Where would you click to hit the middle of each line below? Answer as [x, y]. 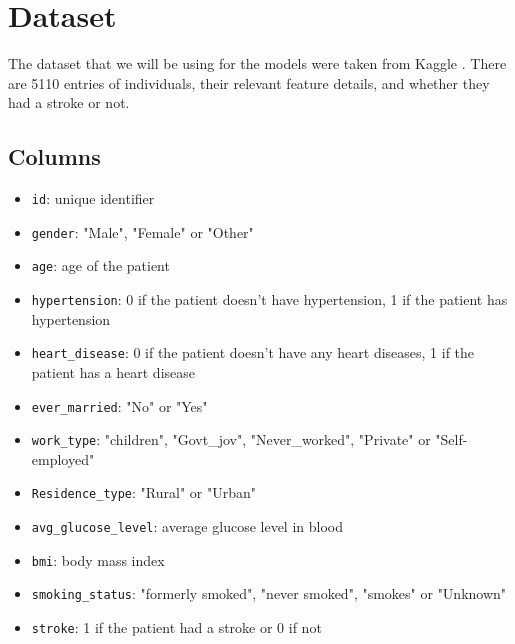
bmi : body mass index [98, 559]
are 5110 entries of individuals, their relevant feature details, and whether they [249, 82]
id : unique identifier [93, 198]
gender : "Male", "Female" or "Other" [142, 231]
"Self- [451, 439]
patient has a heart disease [113, 371]
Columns [54, 156]
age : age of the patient [100, 265]
